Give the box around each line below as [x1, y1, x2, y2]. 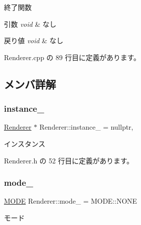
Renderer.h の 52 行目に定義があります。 [4, 155, 134, 165]
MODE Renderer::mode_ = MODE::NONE [4, 196, 137, 206]
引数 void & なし [4, 18, 56, 29]
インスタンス [4, 138, 46, 149]
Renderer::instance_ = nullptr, [39, 122, 134, 132]
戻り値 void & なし [4, 35, 63, 46]
